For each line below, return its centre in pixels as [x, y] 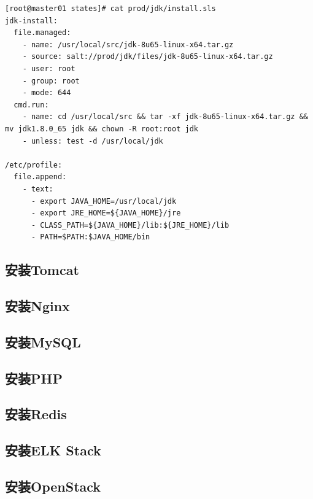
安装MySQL [43, 342]
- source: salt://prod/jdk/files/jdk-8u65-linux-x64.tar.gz [148, 57]
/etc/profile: [34, 165]
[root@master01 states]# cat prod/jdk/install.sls [110, 9]
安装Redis [36, 414]
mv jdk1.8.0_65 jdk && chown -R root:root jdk [102, 129]
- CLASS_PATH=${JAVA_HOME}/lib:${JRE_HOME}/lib [130, 225]
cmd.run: [31, 105]
